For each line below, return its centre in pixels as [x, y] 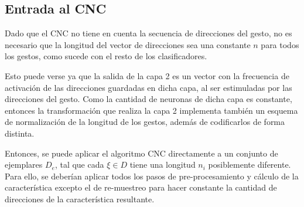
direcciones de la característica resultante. [80, 198]
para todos [280, 44]
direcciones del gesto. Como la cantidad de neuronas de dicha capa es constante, [148, 99]
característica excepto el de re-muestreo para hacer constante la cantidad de [141, 187]
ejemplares [24, 164]
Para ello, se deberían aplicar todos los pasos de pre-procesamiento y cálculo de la [152, 176]
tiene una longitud [163, 164]
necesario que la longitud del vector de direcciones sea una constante [128, 44]
